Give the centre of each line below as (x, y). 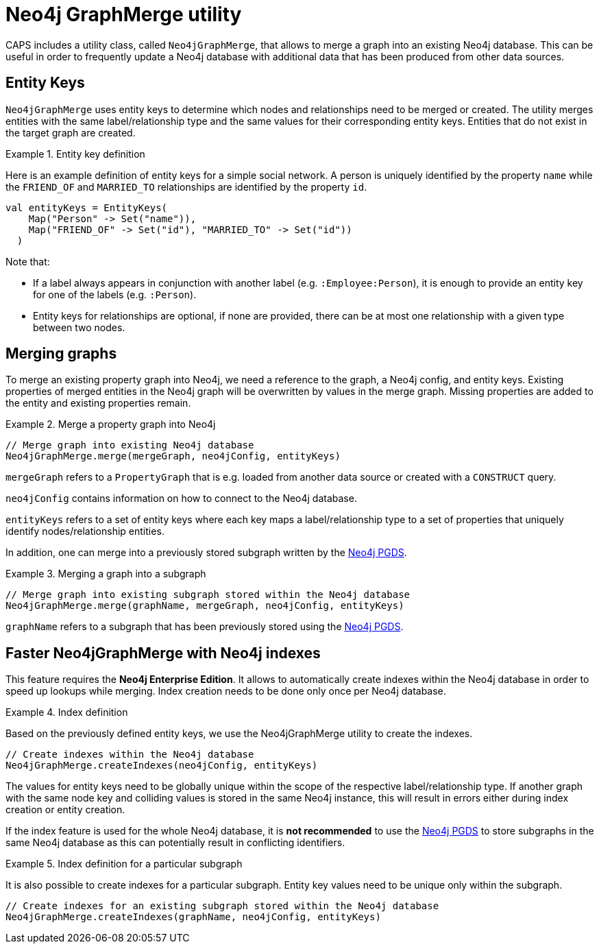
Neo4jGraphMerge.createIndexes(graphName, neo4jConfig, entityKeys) (193, 917)
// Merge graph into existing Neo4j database (130, 445)
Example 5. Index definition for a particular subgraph (124, 864)
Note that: (28, 261)
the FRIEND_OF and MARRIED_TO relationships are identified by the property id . (186, 187)
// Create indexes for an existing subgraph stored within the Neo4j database (222, 906)
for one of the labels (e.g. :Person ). (115, 294)
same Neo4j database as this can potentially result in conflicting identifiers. (175, 843)
